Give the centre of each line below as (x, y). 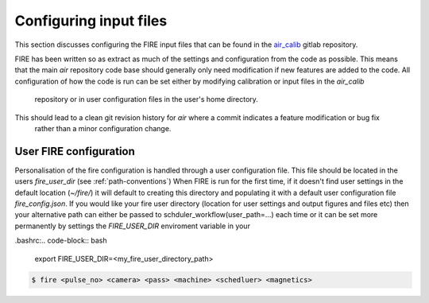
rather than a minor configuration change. (103, 128)
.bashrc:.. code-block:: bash (61, 241)
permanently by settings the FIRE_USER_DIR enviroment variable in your (132, 226)
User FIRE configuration (75, 151)
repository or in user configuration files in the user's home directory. (146, 99)
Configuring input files (91, 21)
